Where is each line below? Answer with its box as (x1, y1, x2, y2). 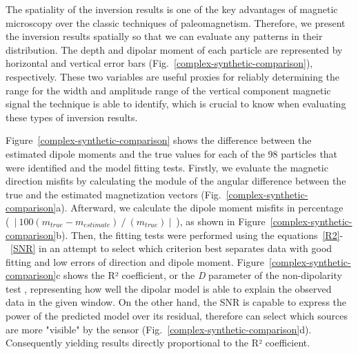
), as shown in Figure (176, 214, 266, 228)
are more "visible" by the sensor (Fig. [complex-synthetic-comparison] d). (6, 322, 312, 336)
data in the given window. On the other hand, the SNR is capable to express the (6, 295, 347, 309)
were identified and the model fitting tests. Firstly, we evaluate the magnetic (6, 160, 328, 174)
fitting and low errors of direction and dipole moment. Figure (6, 254, 265, 269)
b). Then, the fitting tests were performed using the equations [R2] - (56, 227, 344, 242)
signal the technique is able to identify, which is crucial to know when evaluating (6, 96, 346, 111)
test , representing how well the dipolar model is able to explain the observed (6, 281, 332, 295)
